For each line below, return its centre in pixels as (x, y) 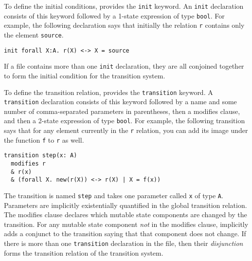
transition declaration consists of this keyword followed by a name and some (120, 102)
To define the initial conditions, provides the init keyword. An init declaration (124, 6)
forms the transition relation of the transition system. (84, 252)
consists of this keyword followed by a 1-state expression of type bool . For (114, 15)
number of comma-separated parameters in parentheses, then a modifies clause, (122, 111)
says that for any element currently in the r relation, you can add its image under (126, 130)
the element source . (34, 34)
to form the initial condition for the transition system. (85, 75)
